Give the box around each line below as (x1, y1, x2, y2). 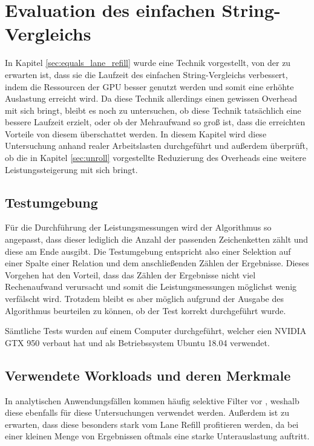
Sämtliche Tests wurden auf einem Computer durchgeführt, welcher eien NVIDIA (5, 324, 307, 337)
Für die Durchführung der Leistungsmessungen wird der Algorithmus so (5, 221, 272, 234)
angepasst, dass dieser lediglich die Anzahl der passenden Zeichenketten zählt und (5, 233, 309, 246)
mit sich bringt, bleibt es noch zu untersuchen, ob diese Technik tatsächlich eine (5, 103, 301, 116)
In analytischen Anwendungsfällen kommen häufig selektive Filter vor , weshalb (5, 394, 299, 407)
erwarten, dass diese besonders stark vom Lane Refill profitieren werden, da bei (5, 418, 299, 430)
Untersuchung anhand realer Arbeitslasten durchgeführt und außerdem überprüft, (5, 139, 308, 152)
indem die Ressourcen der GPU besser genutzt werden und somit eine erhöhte (5, 80, 294, 93)
